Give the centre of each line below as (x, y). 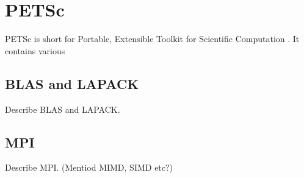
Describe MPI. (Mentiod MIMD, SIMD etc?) (89, 167)
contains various (35, 50)
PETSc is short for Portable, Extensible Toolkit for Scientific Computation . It (152, 39)
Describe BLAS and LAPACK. (63, 109)
